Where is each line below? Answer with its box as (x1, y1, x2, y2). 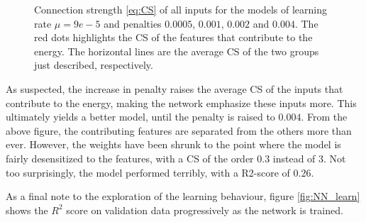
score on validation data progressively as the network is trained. (66, 202, 343, 217)
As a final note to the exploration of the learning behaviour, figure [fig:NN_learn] (6, 189, 360, 204)
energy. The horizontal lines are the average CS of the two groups (34, 43, 319, 58)
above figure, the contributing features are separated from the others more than (6, 123, 352, 138)
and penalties (104, 16, 162, 30)
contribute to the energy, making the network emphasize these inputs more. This (6, 95, 357, 110)
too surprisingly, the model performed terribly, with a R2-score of (6, 165, 290, 179)
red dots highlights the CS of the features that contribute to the (34, 30, 313, 45)
